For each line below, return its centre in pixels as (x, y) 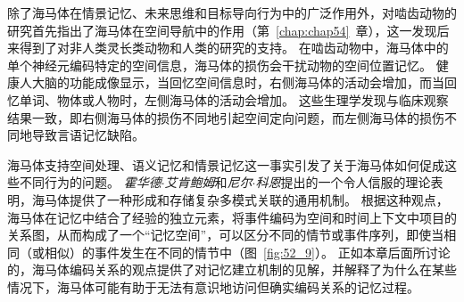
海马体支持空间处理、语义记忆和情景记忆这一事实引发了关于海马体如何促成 (226, 164)
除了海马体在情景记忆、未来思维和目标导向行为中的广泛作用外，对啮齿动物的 (232, 12)
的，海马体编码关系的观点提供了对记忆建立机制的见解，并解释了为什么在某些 (232, 269)
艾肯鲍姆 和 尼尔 (208, 182)
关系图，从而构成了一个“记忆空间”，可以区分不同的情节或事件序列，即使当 (226, 235)
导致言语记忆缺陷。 (88, 135)
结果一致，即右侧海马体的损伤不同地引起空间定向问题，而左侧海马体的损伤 (226, 117)
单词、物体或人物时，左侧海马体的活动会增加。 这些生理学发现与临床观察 (234, 99)
